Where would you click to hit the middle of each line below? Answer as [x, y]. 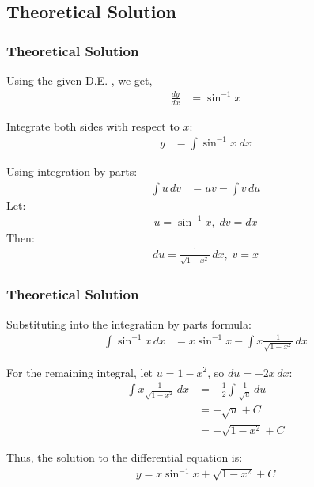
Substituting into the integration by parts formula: [129, 323]
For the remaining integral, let [80, 372]
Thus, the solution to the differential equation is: [125, 457]
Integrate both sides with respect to [93, 126]
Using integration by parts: [72, 171]
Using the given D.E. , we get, [79, 80]
